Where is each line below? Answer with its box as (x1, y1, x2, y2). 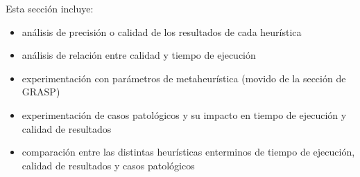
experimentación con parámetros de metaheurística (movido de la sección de (22, 71, 346, 85)
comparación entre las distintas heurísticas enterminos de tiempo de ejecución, (22, 145, 355, 159)
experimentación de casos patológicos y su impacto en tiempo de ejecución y (22, 107, 347, 122)
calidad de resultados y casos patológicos (22, 158, 195, 172)
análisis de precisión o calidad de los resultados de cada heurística (22, 24, 302, 39)
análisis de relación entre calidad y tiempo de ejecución (22, 48, 256, 62)
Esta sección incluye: (6, 1, 94, 15)
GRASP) (22, 84, 60, 99)
